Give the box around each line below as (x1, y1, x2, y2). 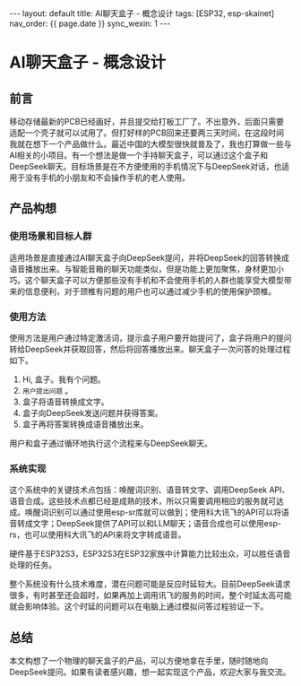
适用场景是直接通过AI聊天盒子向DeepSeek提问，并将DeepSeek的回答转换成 (9, 252, 289, 263)
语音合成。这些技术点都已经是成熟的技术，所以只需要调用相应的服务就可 (9, 496, 276, 507)
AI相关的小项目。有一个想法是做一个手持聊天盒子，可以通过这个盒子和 (9, 150, 269, 161)
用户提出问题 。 (21, 385, 73, 395)
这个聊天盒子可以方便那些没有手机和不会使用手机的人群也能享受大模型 (24, 274, 284, 285)
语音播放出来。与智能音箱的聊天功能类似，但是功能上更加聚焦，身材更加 (9, 263, 276, 274)
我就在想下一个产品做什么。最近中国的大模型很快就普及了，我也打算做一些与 (9, 139, 292, 149)
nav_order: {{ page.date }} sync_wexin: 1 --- (9, 18, 171, 29)
